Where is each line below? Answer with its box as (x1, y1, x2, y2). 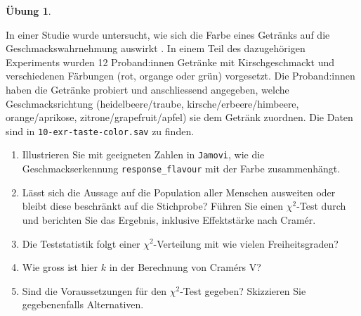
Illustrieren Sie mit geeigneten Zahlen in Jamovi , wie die (22, 147, 265, 162)
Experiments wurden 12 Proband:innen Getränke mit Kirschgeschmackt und (6, 54, 335, 69)
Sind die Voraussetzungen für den (22, 283, 167, 298)
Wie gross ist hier (22, 260, 98, 274)
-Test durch (296, 198, 346, 213)
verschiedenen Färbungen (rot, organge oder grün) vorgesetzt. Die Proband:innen (6, 68, 355, 83)
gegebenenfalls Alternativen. (22, 297, 144, 312)
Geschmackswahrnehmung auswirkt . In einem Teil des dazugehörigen (6, 41, 306, 56)
